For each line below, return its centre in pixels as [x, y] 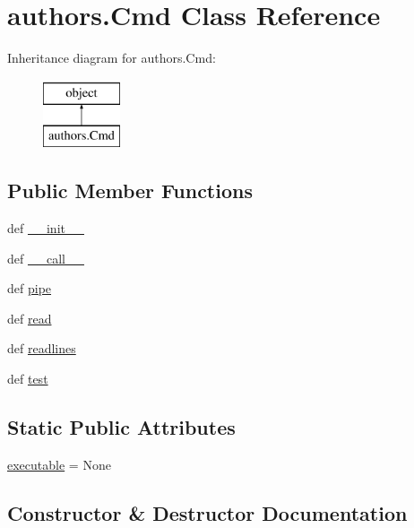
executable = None [59, 464]
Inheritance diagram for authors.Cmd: [112, 58]
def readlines [42, 348]
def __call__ [46, 258]
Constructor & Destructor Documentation [207, 512]
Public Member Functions [130, 190]
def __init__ [46, 228]
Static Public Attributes [121, 427]
